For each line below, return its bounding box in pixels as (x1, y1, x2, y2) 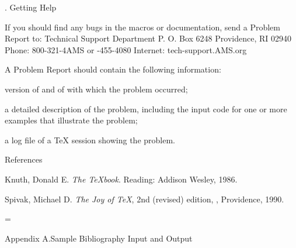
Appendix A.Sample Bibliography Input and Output (5, 232, 193, 244)
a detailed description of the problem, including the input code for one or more (5, 102, 287, 115)
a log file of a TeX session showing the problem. (5, 133, 175, 146)
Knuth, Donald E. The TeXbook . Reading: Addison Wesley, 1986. (5, 173, 238, 185)
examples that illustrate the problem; (5, 114, 138, 126)
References (5, 153, 43, 166)
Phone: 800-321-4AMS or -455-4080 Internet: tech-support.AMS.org (5, 43, 247, 56)
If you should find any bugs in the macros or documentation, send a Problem (5, 20, 280, 33)
